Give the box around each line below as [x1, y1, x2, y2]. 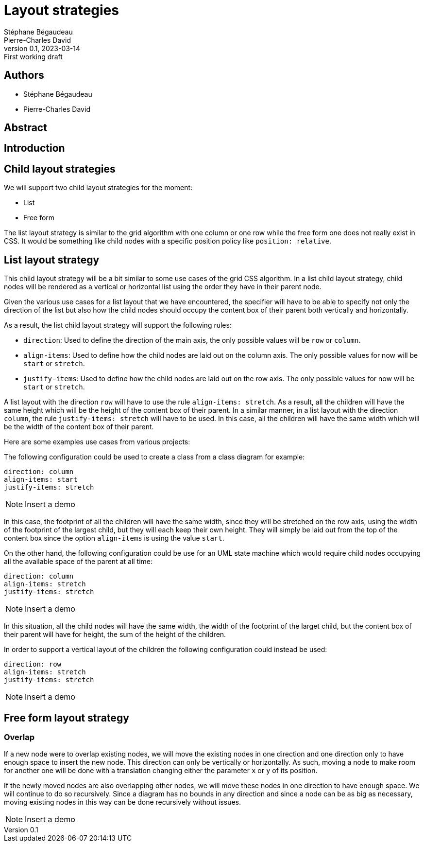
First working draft [4, 52, 63, 61]
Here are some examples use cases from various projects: [4, 438, 190, 446]
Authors [4, 69, 44, 82]
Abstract [4, 122, 47, 134]
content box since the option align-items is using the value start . [4, 534, 224, 543]
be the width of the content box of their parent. [4, 423, 154, 431]
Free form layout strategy [4, 711, 129, 724]
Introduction [4, 142, 65, 155]
